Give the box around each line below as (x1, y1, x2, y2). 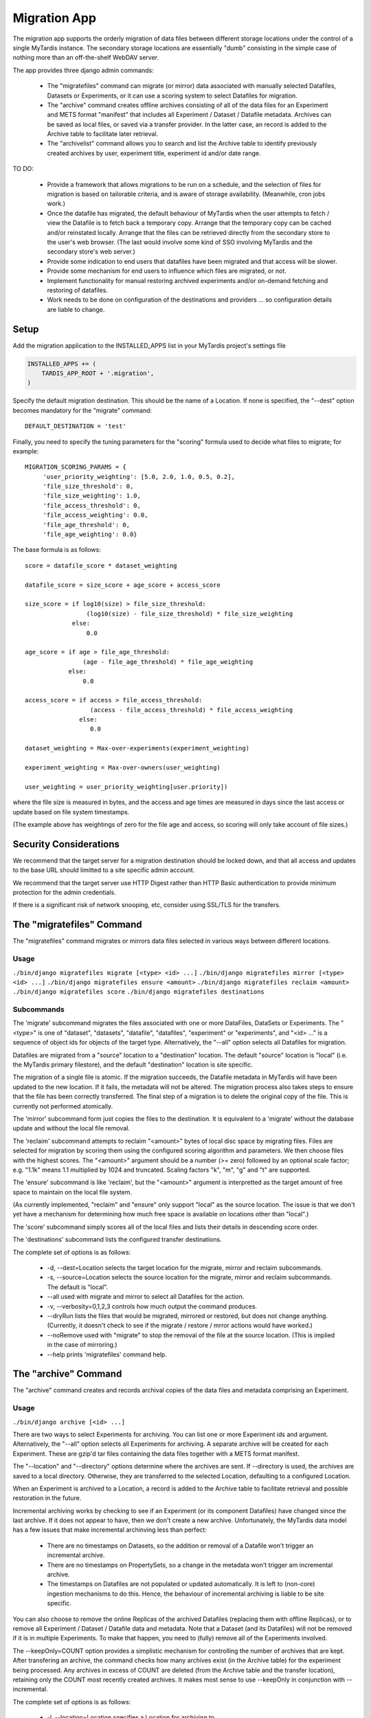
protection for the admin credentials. (12, 889, 116, 897)
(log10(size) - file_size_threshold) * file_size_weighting (86, 610, 293, 618)
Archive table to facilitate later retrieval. (47, 130, 159, 138)
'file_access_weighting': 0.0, (43, 511, 148, 519)
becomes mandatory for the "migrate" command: (12, 406, 153, 414)
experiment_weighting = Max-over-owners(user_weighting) (25, 763, 221, 772)
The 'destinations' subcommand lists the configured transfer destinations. (12, 1236, 223, 1244)
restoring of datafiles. (47, 286, 109, 294)
